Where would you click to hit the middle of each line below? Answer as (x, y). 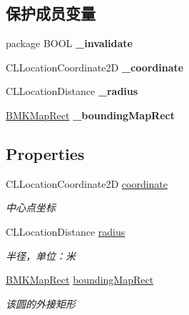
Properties (45, 153)
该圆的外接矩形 (41, 303)
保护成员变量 (51, 13)
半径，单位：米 (41, 255)
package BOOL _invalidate (69, 43)
